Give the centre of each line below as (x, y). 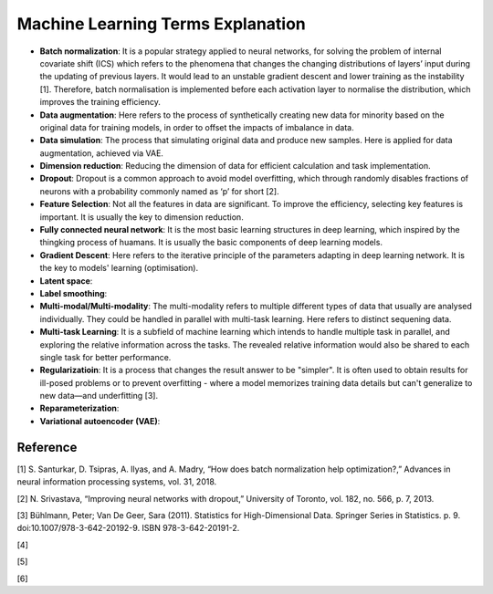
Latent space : (66, 281)
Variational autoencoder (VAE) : (100, 421)
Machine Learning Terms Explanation (161, 24)
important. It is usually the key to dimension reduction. (142, 217)
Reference (47, 447)
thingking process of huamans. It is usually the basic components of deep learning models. (211, 243)
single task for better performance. (105, 357)
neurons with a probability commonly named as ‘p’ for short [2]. (159, 191)
